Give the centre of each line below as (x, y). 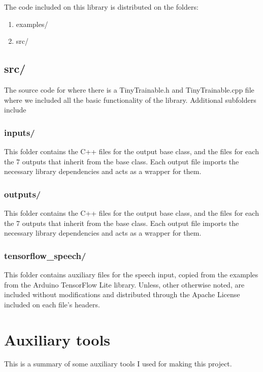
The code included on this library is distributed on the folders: (101, 7)
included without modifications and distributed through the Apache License (122, 294)
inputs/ (20, 132)
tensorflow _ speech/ (45, 255)
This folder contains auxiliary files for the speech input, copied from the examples (131, 274)
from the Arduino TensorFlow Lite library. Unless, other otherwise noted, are (124, 284)
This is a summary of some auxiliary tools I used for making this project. (118, 364)
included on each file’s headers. (52, 304)
